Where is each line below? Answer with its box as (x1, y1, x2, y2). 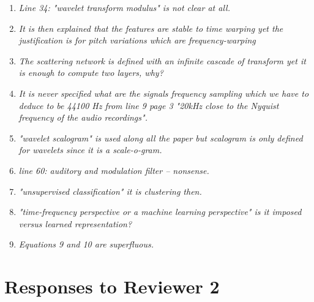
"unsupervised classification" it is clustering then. (18, 184, 202, 197)
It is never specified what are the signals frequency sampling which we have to (18, 86, 309, 99)
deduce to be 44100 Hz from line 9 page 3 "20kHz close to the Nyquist (18, 99, 279, 111)
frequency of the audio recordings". (18, 111, 148, 124)
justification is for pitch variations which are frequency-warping (18, 34, 256, 47)
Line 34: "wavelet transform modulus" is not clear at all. (18, 1, 230, 13)
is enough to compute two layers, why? (18, 66, 163, 79)
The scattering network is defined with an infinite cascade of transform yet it (18, 54, 306, 67)
